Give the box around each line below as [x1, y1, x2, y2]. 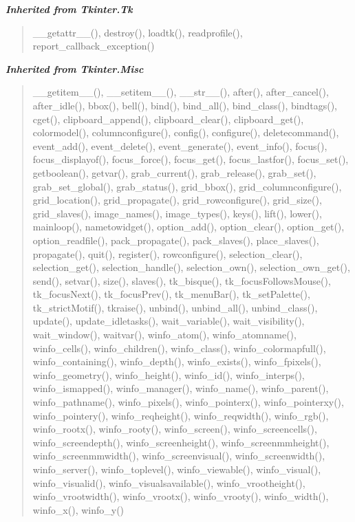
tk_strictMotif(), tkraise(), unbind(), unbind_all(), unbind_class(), [32, 300, 318, 314]
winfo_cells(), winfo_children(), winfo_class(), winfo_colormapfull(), [32, 340, 326, 355]
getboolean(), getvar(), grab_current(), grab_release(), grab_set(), [32, 165, 316, 180]
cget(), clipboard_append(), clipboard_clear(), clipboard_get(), [32, 111, 304, 126]
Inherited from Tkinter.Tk [6, 2, 133, 16]
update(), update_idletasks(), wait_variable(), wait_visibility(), [32, 314, 305, 328]
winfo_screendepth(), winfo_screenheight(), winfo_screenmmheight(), [32, 435, 330, 449]
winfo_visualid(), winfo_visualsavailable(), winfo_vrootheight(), [32, 475, 305, 490]
